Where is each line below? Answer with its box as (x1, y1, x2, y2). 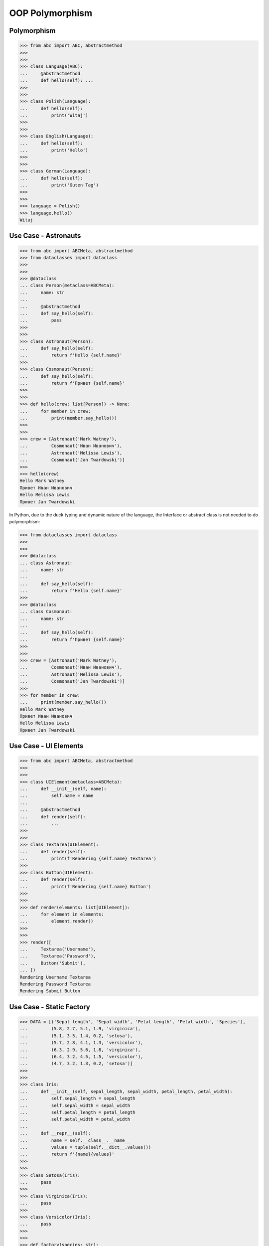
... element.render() (19, 919, 94, 924)
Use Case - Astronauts (9, 232, 81, 240)
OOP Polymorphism (9, 7, 92, 18)
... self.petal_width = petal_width (19, 1116, 131, 1122)
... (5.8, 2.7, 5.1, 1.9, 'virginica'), (19, 1026, 141, 1032)
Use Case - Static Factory (9, 1002, 91, 1011)
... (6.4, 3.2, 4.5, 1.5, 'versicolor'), (19, 1054, 143, 1059)
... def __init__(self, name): (19, 786, 107, 792)
